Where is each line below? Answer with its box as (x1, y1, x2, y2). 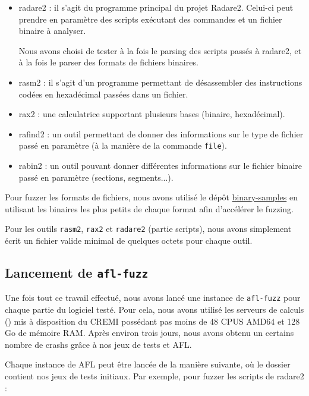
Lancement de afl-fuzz (5, 263, 149, 282)
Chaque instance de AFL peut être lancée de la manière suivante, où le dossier (5, 358, 291, 370)
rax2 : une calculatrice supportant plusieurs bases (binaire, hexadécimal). (18, 108, 285, 120)
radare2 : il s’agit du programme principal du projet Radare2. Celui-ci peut (18, 1, 294, 13)
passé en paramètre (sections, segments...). (18, 171, 174, 183)
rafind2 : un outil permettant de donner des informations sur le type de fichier (18, 127, 304, 140)
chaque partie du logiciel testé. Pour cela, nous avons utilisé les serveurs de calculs (5, 303, 304, 316)
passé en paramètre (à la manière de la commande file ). (18, 139, 227, 152)
